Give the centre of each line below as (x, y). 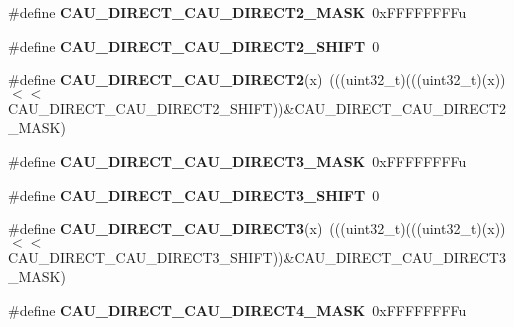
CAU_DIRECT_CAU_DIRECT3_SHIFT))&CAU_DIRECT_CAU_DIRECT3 (257, 256)
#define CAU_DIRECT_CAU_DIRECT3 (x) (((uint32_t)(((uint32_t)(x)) (257, 228)
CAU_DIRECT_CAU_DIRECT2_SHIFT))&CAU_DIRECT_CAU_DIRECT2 (257, 107)
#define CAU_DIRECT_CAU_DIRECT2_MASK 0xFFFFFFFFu (237, 12)
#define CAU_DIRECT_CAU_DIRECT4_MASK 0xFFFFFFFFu (237, 309)
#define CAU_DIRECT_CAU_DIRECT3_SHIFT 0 (194, 194)
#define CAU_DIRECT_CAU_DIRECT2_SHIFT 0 (194, 45)
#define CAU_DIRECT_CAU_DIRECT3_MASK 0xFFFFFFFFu (237, 160)
